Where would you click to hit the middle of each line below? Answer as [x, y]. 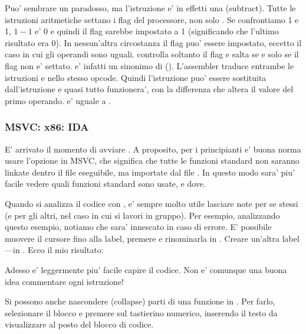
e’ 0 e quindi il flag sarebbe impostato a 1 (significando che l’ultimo [157, 31]
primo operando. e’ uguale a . [58, 100]
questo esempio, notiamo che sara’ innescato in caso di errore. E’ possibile [138, 227]
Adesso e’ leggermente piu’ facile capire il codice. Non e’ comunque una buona [146, 269]
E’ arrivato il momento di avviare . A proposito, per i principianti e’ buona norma [153, 149]
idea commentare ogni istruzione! [64, 281]
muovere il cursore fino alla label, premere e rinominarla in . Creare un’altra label [152, 238]
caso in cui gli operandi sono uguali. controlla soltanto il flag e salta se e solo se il [152, 54]
